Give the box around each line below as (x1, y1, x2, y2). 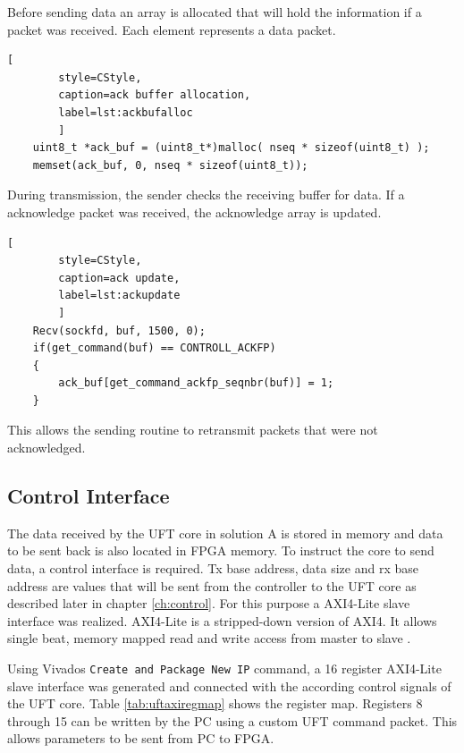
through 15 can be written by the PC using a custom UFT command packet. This (7, 711, 458, 730)
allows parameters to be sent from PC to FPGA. (7, 729, 274, 748)
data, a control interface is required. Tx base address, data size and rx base (7, 559, 418, 578)
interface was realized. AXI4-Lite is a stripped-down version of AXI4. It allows (7, 611, 437, 630)
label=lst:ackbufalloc (58, 106, 193, 119)
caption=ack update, (58, 271, 181, 284)
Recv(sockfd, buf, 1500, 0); (32, 324, 206, 337)
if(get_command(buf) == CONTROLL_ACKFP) (32, 342, 276, 355)
